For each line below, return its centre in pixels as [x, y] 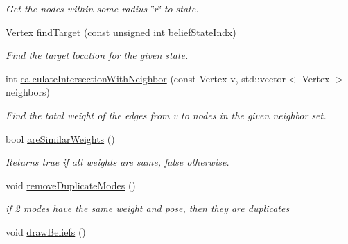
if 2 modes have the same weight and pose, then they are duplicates [148, 208]
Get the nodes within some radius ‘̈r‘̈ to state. [102, 8]
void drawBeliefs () [46, 231]
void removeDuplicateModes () [71, 185]
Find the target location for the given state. [97, 55]
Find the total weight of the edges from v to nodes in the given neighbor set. [166, 115]
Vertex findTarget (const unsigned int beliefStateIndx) [121, 32]
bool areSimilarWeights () [60, 138]
